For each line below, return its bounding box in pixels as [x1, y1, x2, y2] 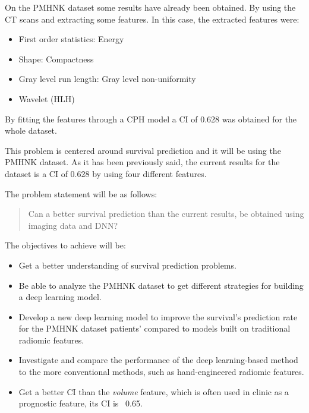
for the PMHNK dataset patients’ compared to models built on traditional [18, 322, 291, 335]
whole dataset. [5, 124, 57, 137]
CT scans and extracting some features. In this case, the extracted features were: [5, 12, 299, 25]
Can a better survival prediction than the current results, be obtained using [28, 207, 304, 220]
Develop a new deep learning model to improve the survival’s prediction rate [18, 310, 298, 323]
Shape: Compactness [18, 52, 94, 65]
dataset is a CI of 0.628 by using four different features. [5, 167, 207, 179]
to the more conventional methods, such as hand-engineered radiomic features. [18, 365, 304, 378]
